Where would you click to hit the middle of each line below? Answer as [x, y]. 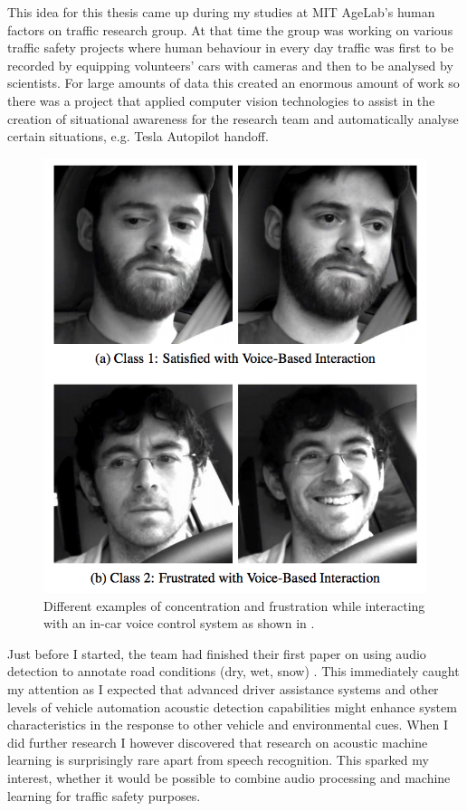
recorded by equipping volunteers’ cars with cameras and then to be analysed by [230, 65]
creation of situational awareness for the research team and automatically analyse [233, 118]
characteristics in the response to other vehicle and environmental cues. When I [228, 725]
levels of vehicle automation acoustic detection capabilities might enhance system [232, 706]
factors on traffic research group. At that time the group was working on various [230, 29]
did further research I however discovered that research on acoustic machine [218, 742]
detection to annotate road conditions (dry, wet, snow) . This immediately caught [233, 671]
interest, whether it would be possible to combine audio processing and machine [229, 778]
